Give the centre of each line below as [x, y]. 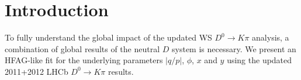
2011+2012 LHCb [37, 71]
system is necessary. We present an [234, 48]
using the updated [260, 60]
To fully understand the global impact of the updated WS [108, 37]
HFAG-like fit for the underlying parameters [84, 60]
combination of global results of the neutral [82, 48]
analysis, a [271, 37]
